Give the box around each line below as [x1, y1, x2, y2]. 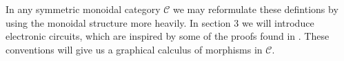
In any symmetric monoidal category [6, 2, 161, 16]
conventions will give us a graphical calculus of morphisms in [6, 42, 263, 56]
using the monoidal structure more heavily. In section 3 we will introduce [6, 15, 314, 29]
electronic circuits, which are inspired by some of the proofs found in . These [6, 29, 330, 43]
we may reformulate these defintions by [173, 2, 338, 16]
